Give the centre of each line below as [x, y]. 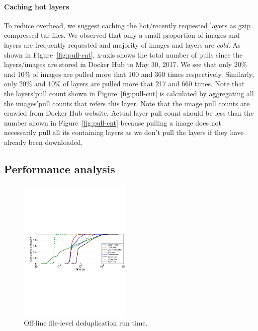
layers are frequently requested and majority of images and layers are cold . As [122, 44]
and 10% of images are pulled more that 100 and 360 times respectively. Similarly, [129, 74]
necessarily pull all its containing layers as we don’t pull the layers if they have [124, 132]
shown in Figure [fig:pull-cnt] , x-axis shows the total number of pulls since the [123, 54]
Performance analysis [60, 168]
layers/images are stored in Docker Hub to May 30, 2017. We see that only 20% [126, 64]
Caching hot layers [37, 6]
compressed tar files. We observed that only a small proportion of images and [122, 35]
